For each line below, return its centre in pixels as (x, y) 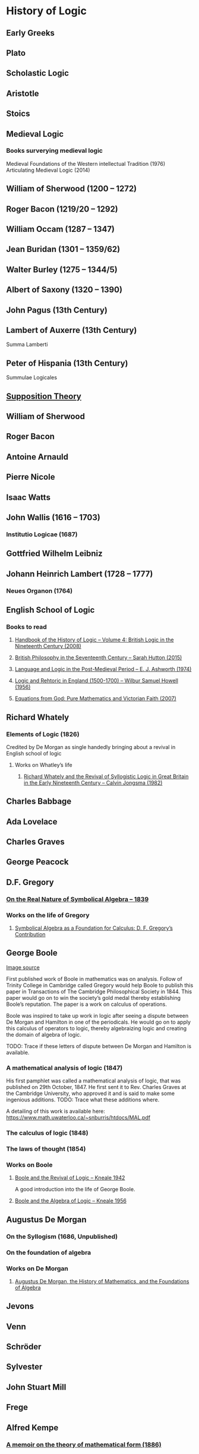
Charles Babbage (39, 802)
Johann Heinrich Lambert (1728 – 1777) (80, 574)
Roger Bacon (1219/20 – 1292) (62, 209)
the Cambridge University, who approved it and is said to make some (91, 1093)
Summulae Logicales (32, 377)
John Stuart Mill (36, 1387)
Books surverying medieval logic (54, 151)
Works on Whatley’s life (43, 764)
